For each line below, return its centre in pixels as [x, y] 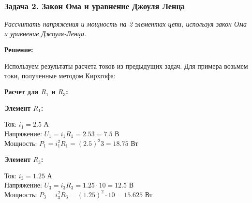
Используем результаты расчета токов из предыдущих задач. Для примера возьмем [126, 66]
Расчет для [22, 92]
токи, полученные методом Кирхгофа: [60, 75]
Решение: [19, 50]
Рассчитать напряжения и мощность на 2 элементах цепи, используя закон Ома [126, 24]
